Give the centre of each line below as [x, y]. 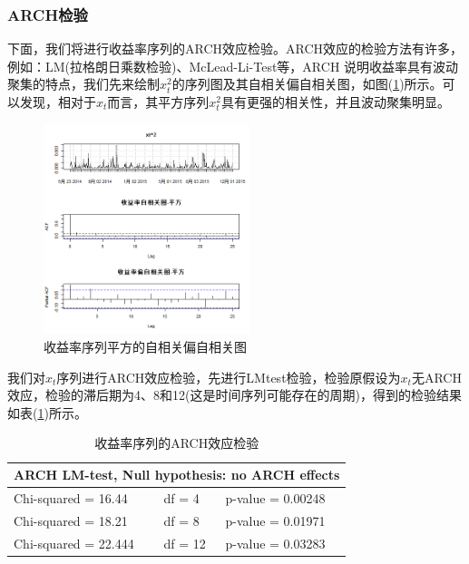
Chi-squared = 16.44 [71, 497]
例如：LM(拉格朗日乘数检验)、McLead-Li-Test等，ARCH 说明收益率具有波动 [233, 66]
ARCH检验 [48, 14]
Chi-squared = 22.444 [74, 543]
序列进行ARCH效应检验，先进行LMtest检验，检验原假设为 [229, 377]
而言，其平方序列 [158, 102]
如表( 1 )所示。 [47, 412]
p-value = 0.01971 [275, 520]
